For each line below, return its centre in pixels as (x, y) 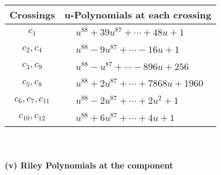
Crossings (32, 15)
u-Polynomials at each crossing (138, 15)
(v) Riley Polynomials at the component (89, 165)
